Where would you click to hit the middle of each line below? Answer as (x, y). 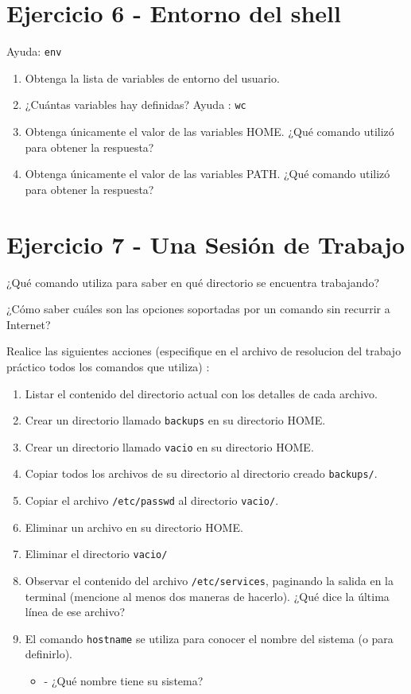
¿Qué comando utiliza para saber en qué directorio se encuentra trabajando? (193, 282)
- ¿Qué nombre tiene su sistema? (124, 681)
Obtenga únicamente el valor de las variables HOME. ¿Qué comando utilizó (209, 132)
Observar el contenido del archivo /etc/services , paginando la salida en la (209, 580)
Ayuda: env (34, 51)
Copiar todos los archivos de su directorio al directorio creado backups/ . (201, 473)
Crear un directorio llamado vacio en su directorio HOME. (169, 446)
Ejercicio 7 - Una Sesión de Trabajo (206, 244)
